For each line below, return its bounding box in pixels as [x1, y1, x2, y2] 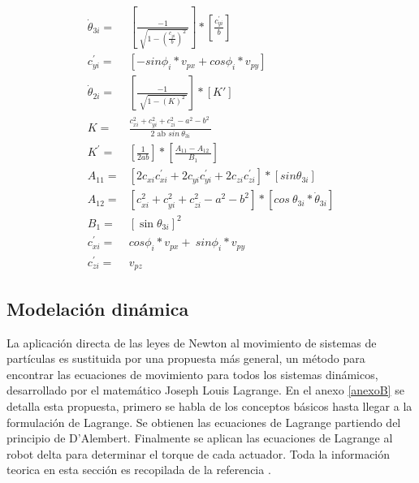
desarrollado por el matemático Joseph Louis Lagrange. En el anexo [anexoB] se [6, 382, 404, 399]
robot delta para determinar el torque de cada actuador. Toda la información [6, 445, 391, 462]
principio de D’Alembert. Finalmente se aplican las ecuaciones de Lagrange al [6, 429, 393, 446]
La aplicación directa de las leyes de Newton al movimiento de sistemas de [6, 334, 377, 351]
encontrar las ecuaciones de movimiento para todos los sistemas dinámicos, [6, 365, 378, 382]
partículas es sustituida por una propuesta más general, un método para [6, 350, 365, 367]
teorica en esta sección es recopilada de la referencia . [6, 461, 271, 478]
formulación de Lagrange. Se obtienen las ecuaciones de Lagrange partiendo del [6, 413, 401, 430]
